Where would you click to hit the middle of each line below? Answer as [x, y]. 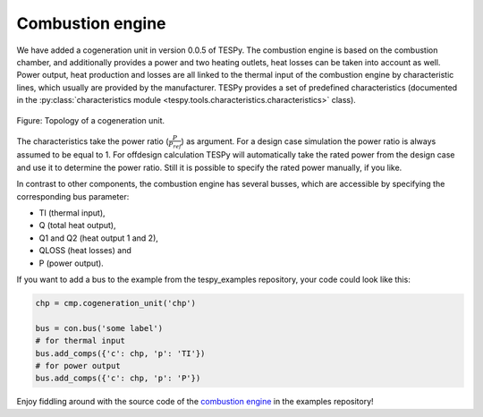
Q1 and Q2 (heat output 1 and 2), [98, 238]
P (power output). [72, 263]
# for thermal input [80, 341]
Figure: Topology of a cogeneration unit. [91, 120]
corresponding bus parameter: [73, 196]
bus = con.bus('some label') [99, 328]
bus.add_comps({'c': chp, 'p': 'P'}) [118, 379]
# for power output [78, 366]
